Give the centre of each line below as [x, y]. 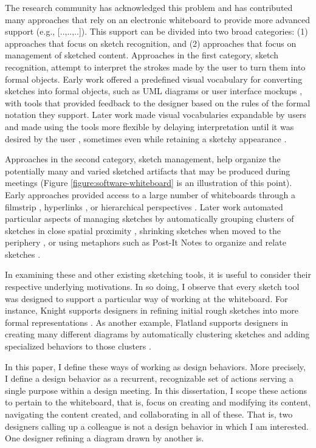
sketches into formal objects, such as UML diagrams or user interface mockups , [154, 91]
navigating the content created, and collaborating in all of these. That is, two [149, 414]
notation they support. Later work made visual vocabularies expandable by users [156, 115]
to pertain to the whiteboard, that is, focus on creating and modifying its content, [158, 402]
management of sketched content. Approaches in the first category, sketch [142, 55]
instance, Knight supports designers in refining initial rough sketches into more [152, 310]
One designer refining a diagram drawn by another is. [105, 438]
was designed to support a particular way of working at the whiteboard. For [146, 298]
